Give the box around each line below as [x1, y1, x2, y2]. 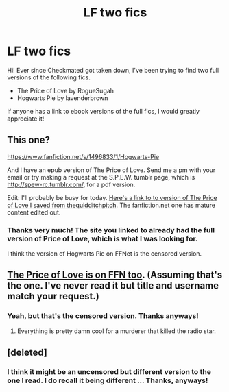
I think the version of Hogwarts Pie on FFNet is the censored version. [7, 249, 202, 258]
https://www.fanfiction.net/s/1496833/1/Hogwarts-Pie [7, 152, 160, 160]
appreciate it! [7, 114, 45, 123]
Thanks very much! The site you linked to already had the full [7, 225, 215, 234]
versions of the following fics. [7, 73, 91, 82]
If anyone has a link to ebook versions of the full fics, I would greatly [7, 107, 200, 115]
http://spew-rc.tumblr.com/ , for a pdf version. [7, 180, 136, 188]
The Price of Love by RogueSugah [16, 86, 114, 95]
